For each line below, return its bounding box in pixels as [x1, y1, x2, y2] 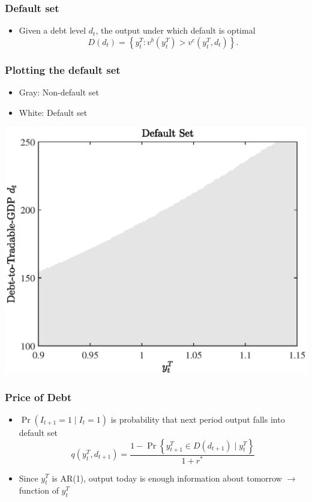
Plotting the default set [5, 62, 121, 77]
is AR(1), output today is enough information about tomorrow [52, 471, 282, 484]
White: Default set [19, 106, 88, 118]
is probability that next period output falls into [110, 413, 285, 425]
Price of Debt [5, 389, 72, 404]
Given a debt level [19, 24, 86, 37]
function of [19, 484, 59, 497]
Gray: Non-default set [19, 86, 100, 98]
